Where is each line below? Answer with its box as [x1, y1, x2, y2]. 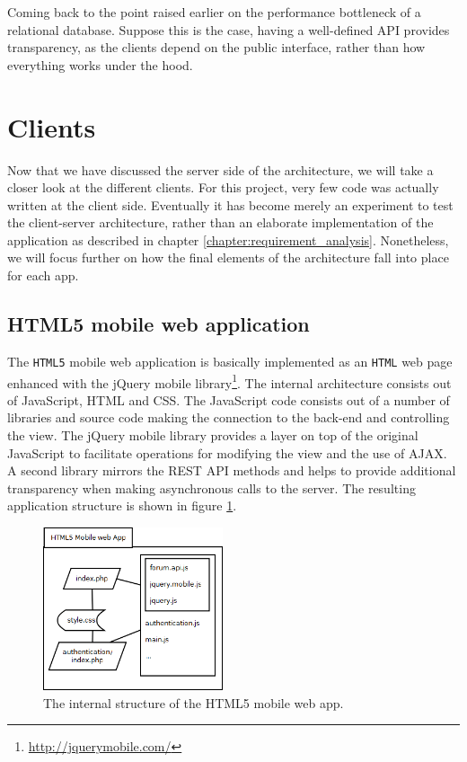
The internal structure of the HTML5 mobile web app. [43, 693, 344, 712]
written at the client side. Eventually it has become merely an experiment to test [7, 195, 454, 214]
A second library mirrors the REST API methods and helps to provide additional [7, 461, 456, 480]
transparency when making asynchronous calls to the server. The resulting [7, 478, 416, 497]
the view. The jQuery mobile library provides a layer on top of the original [7, 425, 419, 444]
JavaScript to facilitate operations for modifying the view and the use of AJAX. [7, 443, 447, 462]
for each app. [7, 266, 79, 285]
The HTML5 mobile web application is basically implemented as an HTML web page [7, 351, 453, 370]
